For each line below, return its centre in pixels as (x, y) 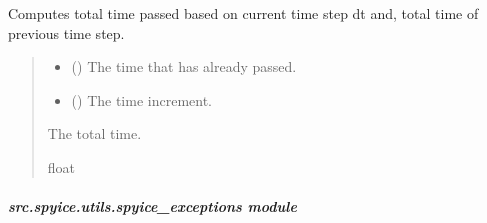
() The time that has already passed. (184, 66)
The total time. (94, 133)
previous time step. (66, 32)
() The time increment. (141, 99)
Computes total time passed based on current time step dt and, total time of (243, 13)
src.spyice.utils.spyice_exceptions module (152, 206)
